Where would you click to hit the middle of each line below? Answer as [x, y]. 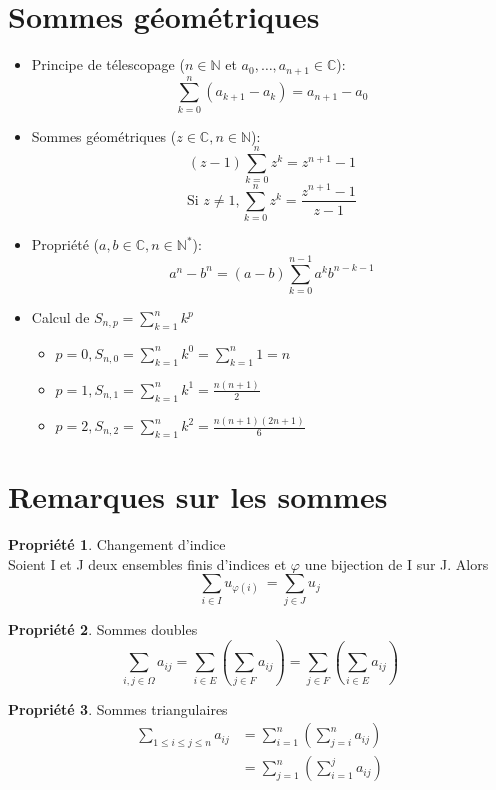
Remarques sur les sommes [198, 496]
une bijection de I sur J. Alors [396, 563]
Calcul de [60, 317]
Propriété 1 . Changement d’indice [117, 543]
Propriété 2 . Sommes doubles [103, 629]
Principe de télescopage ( [108, 64]
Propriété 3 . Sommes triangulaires [118, 708]
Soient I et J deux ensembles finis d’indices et [147, 563]
